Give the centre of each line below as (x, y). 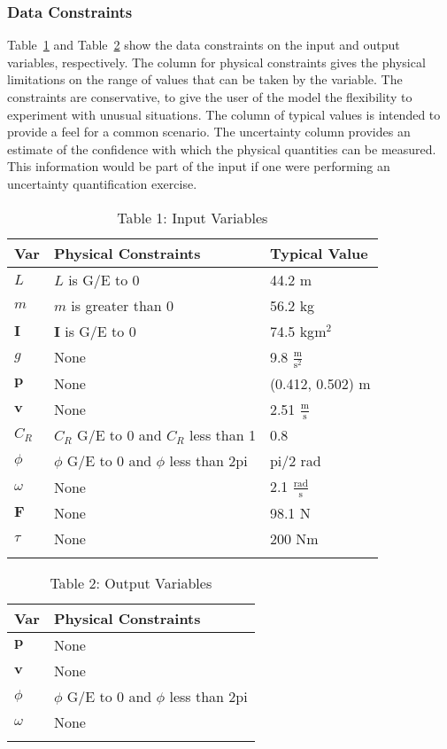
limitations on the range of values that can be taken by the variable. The (205, 79)
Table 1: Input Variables (193, 217)
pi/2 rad (295, 461)
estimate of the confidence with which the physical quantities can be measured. (222, 148)
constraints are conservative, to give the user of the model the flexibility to (210, 97)
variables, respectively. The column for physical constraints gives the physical (216, 62)
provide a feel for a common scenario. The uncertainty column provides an (209, 132)
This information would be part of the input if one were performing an (199, 166)
